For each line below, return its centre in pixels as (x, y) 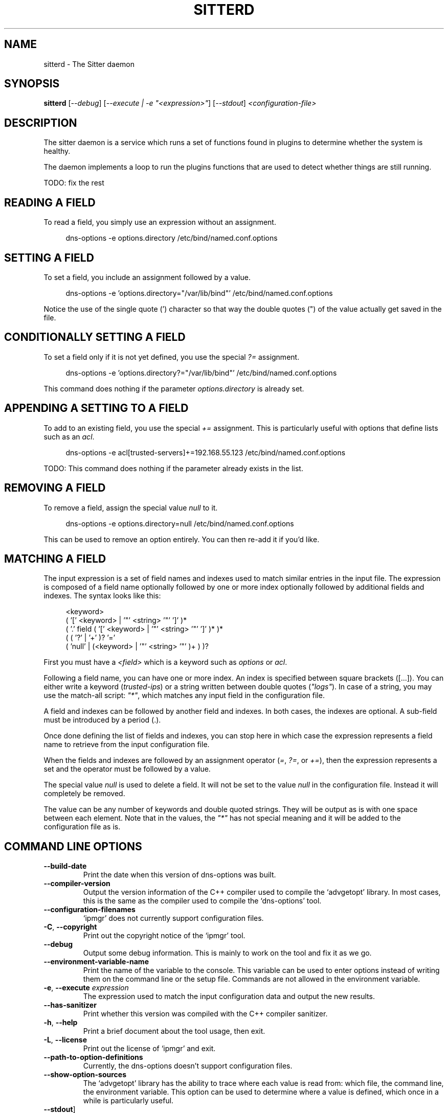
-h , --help (61, 1023)
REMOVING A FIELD (55, 488)
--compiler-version (77, 884)
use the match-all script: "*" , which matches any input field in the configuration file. (184, 695)
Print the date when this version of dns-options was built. (180, 875)
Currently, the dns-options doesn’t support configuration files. (188, 1066)
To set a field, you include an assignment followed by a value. (147, 277)
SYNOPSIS (32, 84)
